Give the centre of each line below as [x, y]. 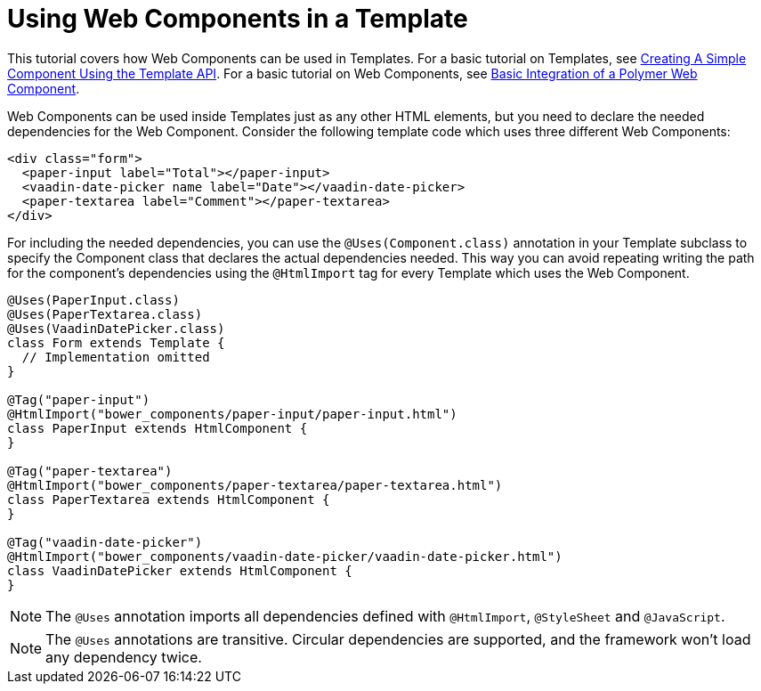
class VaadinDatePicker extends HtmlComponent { [180, 570]
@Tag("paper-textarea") [90, 471]
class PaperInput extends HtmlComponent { [158, 428]
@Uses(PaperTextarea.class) [105, 314]
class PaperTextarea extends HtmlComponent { [169, 499]
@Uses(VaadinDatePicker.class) [116, 328]
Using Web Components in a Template [238, 19]
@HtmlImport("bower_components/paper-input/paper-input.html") [232, 414]
